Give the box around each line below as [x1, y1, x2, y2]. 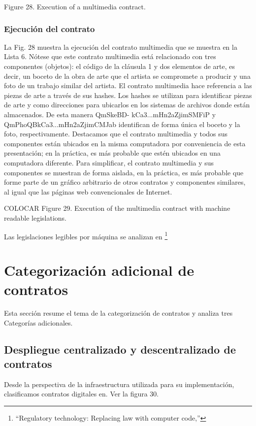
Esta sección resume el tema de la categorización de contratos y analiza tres [4, 308, 233, 318]
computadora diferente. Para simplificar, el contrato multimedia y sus [4, 157, 214, 167]
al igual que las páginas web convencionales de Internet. [4, 186, 172, 197]
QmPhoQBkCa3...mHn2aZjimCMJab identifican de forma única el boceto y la [4, 119, 240, 129]
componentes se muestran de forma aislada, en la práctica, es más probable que [4, 167, 244, 177]
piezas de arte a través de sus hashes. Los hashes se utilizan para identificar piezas [4, 90, 252, 100]
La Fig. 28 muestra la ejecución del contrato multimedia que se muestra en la [4, 41, 237, 52]
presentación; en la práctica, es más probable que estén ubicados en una [4, 148, 221, 158]
